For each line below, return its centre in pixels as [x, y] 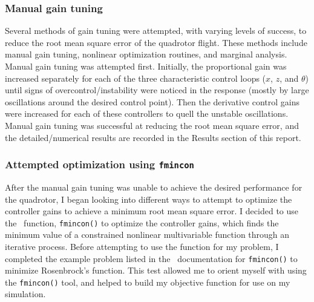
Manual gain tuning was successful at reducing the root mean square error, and [152, 125]
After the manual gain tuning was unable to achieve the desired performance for [154, 187]
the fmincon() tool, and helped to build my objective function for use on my [148, 282]
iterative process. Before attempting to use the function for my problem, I [142, 246]
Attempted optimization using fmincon [100, 164]
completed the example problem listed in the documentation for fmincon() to [151, 258]
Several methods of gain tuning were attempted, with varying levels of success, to [156, 31]
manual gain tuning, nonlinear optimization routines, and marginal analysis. [146, 54]
